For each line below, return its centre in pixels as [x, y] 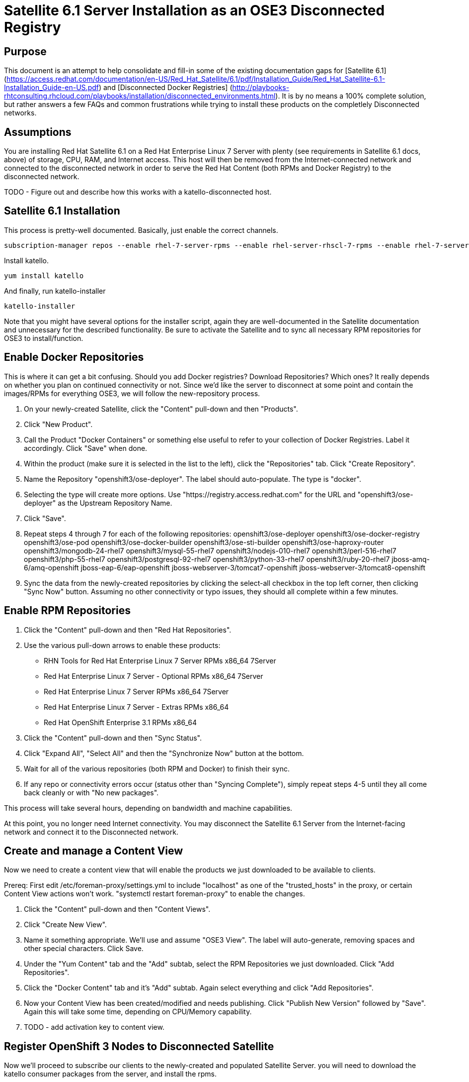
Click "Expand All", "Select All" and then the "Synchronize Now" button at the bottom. [164, 753]
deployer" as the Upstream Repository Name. [98, 503]
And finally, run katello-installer [55, 291]
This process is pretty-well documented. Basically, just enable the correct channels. [141, 230]
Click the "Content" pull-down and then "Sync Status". [113, 738]
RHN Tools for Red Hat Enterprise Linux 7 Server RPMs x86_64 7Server [160, 660]
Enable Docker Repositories [74, 357]
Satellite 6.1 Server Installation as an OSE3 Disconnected [195, 10]
